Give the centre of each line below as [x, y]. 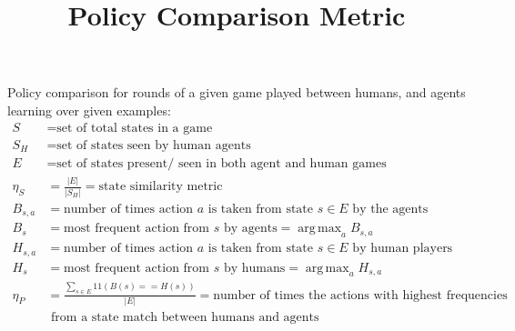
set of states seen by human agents [154, 145]
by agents [250, 229]
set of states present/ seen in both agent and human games [222, 164]
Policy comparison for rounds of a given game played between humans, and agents [237, 92]
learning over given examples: [89, 110]
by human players [403, 249]
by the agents [390, 209]
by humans [254, 268]
